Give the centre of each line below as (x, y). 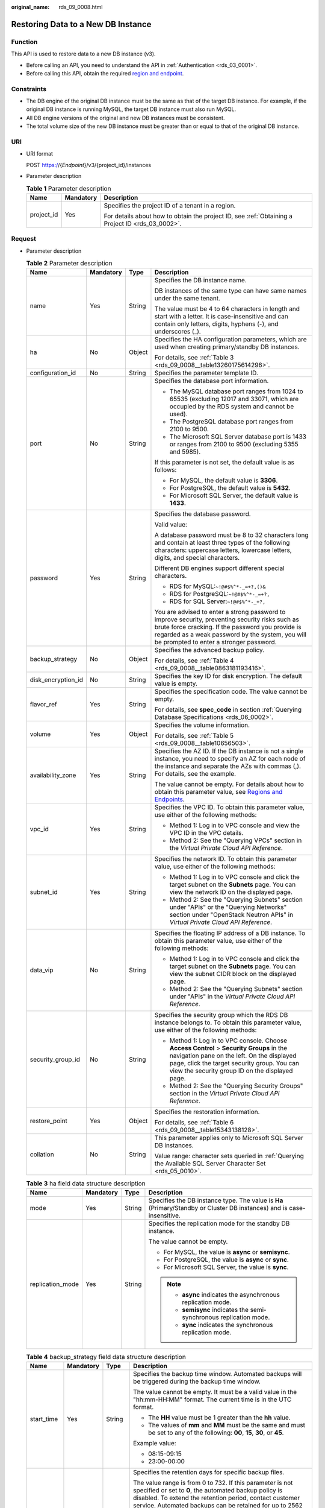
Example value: (155, 1443)
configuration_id (53, 373)
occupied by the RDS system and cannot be (232, 407)
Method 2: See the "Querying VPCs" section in (236, 840)
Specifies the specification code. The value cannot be (231, 692)
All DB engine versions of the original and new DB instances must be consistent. (125, 118)
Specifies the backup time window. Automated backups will (218, 1374)
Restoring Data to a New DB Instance (81, 24)
